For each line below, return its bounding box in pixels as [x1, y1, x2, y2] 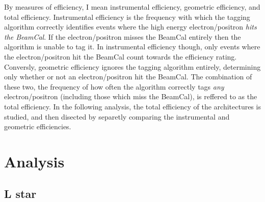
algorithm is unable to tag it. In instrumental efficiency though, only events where [4, 41, 260, 52]
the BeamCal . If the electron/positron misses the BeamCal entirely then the [4, 31, 241, 42]
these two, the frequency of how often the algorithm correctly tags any [4, 81, 224, 92]
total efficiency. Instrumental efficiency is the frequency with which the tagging [4, 11, 250, 22]
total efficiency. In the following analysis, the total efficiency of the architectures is [4, 101, 261, 111]
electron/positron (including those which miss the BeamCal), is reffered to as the [4, 91, 257, 102]
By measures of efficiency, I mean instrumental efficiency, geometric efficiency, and [4, 2, 260, 12]
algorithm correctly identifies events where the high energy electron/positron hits [4, 21, 257, 32]
